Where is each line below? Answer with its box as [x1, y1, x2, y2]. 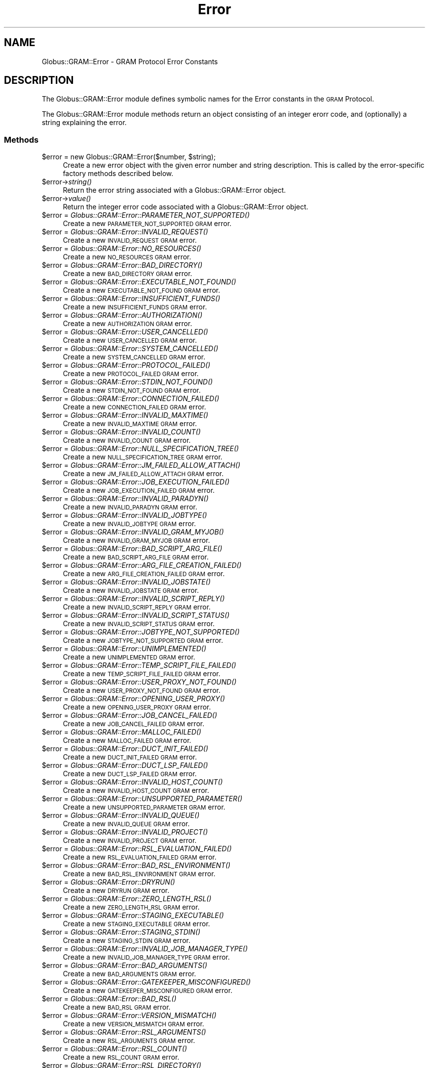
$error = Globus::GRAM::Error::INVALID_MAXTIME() [42, 411, 209, 420]
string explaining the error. [42, 118, 127, 127]
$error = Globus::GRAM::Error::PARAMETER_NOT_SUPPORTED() [42, 211, 250, 220]
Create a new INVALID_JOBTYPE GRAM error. [63, 519, 196, 528]
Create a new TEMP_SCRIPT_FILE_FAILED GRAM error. [63, 669, 221, 678]
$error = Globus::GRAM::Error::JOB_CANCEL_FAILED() [42, 711, 217, 720]
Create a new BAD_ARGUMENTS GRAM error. [63, 969, 196, 978]
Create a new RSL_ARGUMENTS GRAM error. [63, 1036, 195, 1045]
